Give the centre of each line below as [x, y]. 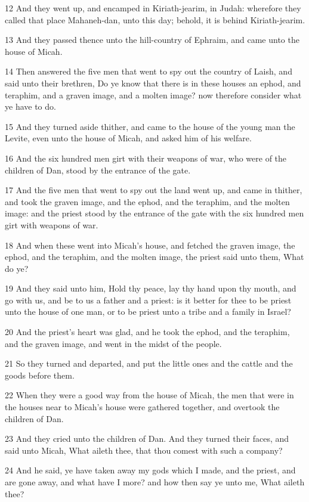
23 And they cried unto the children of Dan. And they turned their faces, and [147, 439]
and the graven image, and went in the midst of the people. [113, 343]
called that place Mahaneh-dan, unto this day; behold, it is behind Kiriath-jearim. [155, 19]
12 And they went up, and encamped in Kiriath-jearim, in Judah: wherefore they [153, 8]
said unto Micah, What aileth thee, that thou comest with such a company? [144, 450]
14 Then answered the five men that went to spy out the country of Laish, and [149, 71]
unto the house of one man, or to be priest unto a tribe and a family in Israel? [148, 312]
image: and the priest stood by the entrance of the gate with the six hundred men [154, 213]
